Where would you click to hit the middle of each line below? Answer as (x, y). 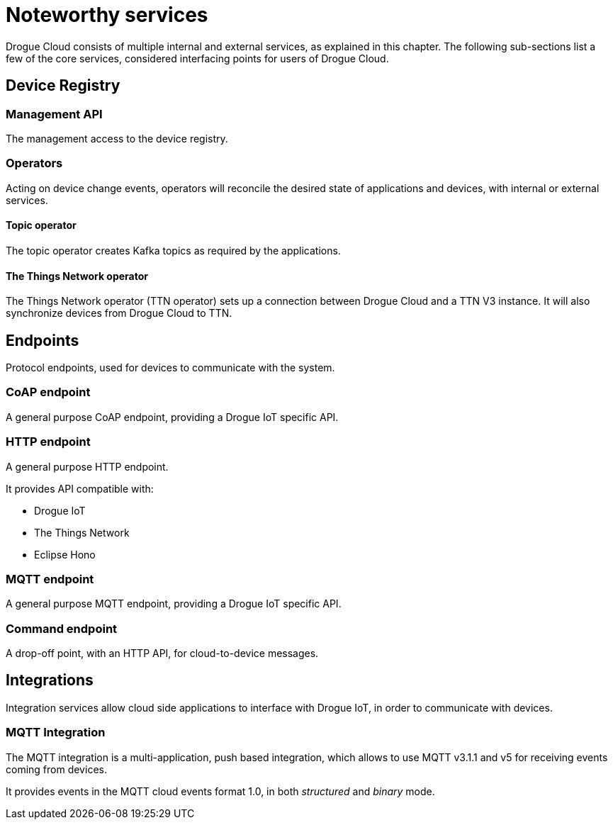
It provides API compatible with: (80, 488)
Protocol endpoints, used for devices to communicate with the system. (170, 367)
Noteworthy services (107, 15)
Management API (54, 114)
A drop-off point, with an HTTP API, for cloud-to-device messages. (162, 653)
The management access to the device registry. (117, 138)
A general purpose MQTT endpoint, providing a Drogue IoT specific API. (174, 604)
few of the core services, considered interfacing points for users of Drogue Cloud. (197, 58)
